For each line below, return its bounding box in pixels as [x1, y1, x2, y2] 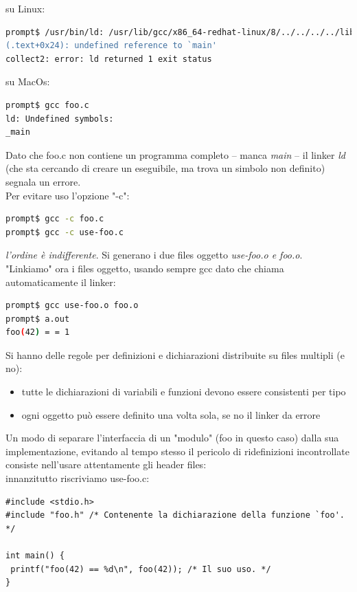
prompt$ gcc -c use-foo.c [5, 227, 124, 237]
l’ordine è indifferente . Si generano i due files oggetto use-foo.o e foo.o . [5, 248, 303, 262]
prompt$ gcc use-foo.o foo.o [5, 300, 139, 311]
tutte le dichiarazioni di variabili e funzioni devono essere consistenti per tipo [21, 384, 346, 399]
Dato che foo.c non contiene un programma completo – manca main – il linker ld [5, 147, 345, 162]
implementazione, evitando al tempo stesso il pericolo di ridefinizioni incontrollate [5, 443, 349, 458]
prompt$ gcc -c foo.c [5, 214, 104, 224]
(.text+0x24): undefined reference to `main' [5, 41, 217, 51]
